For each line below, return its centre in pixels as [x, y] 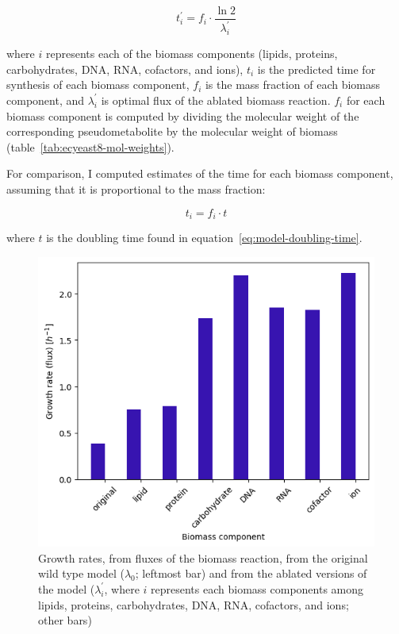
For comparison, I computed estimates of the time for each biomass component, [200, 173]
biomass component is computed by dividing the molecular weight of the [183, 115]
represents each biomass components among [257, 588]
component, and [46, 100]
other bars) [65, 620]
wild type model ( [81, 573]
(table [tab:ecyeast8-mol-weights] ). [90, 146]
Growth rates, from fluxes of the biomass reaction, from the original [203, 557]
